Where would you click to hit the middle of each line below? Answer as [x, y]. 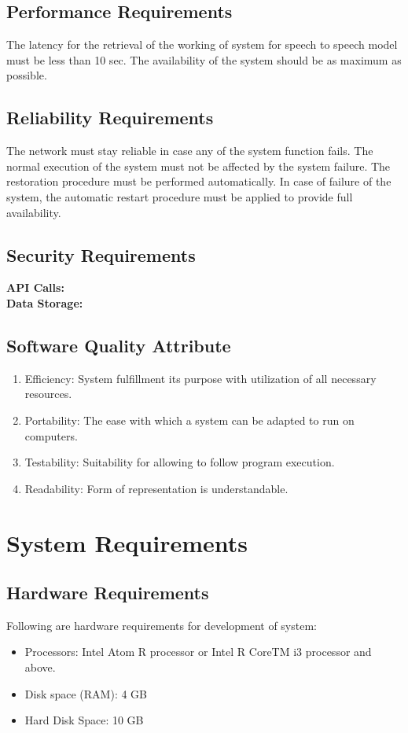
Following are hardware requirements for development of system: [162, 625]
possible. [27, 75]
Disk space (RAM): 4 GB [86, 693]
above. [40, 667]
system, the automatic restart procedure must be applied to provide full [180, 196]
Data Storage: [45, 302]
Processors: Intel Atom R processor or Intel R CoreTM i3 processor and [198, 652]
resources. [48, 394]
